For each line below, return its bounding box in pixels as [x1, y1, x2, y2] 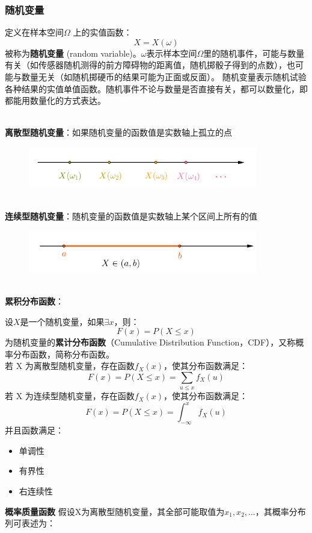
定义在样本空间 [5, 26, 64, 39]
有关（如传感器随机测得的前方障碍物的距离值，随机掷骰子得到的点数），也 [5, 58, 295, 71]
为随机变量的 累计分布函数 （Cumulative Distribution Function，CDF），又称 [5, 336, 296, 348]
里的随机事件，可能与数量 [203, 46, 305, 59]
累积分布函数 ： [5, 295, 64, 307]
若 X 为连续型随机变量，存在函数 [5, 389, 135, 402]
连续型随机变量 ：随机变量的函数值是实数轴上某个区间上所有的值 [5, 210, 257, 222]
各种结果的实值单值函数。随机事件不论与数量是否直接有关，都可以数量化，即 [5, 82, 308, 95]
